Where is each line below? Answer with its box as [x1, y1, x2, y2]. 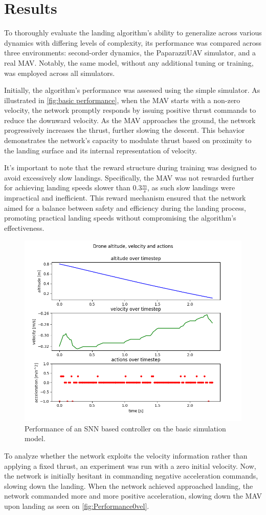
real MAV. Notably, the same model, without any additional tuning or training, [4, 57, 254, 68]
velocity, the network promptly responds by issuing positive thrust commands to [4, 105, 256, 115]
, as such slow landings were [147, 182, 235, 193]
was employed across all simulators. [4, 67, 115, 78]
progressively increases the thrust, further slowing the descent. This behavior [4, 125, 245, 135]
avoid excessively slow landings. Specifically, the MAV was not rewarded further [4, 172, 254, 183]
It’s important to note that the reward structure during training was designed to [4, 162, 257, 173]
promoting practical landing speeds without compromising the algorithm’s [4, 212, 236, 223]
